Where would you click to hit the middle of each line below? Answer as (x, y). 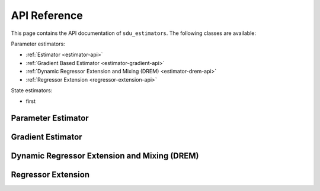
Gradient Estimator (47, 137)
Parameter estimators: (38, 44)
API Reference (47, 15)
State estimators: (32, 90)
